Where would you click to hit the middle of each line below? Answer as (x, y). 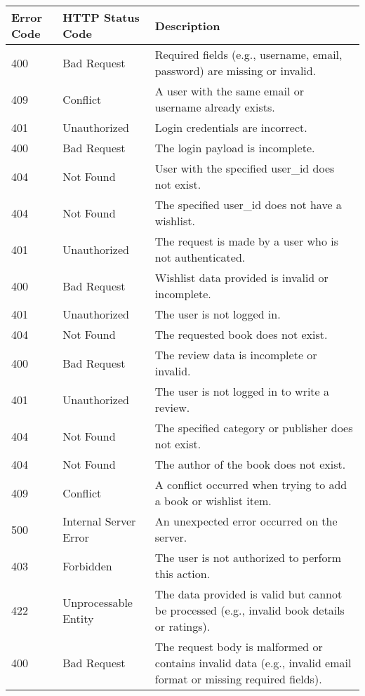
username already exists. (215, 107)
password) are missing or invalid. (235, 71)
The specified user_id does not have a (248, 205)
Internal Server (99, 521)
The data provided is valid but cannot (248, 594)
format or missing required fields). (238, 679)
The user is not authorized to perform (248, 557)
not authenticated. (200, 257)
